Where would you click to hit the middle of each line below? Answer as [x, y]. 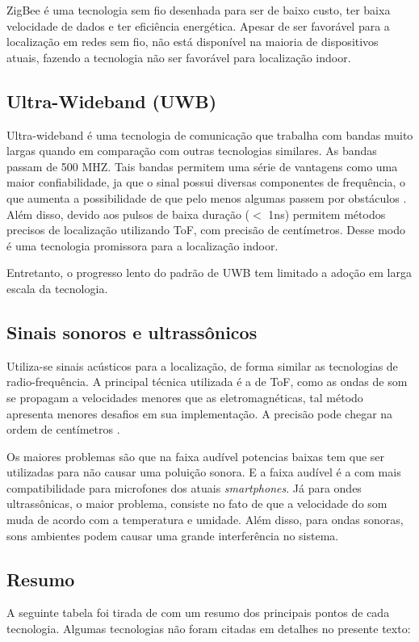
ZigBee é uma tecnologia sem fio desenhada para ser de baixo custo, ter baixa [199, 10]
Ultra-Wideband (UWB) [112, 101]
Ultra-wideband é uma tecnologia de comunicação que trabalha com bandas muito [210, 134]
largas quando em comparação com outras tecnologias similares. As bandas [192, 151]
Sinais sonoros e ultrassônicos [132, 331]
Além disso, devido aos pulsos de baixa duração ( [128, 214]
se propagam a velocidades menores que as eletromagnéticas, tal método [185, 397]
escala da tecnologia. [57, 288]
